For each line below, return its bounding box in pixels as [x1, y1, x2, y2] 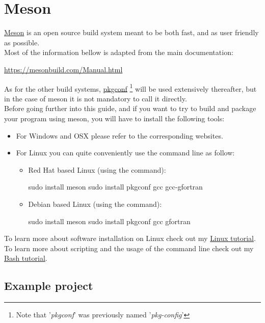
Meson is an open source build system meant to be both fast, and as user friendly [4, 27, 259, 38]
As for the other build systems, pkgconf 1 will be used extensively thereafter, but [4, 82, 257, 94]
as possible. [4, 37, 40, 47]
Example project [4, 278, 93, 293]
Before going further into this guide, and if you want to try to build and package [4, 103, 256, 114]
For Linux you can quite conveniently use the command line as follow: [16, 147, 235, 158]
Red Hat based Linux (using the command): [28, 164, 166, 175]
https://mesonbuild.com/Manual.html [4, 64, 123, 74]
